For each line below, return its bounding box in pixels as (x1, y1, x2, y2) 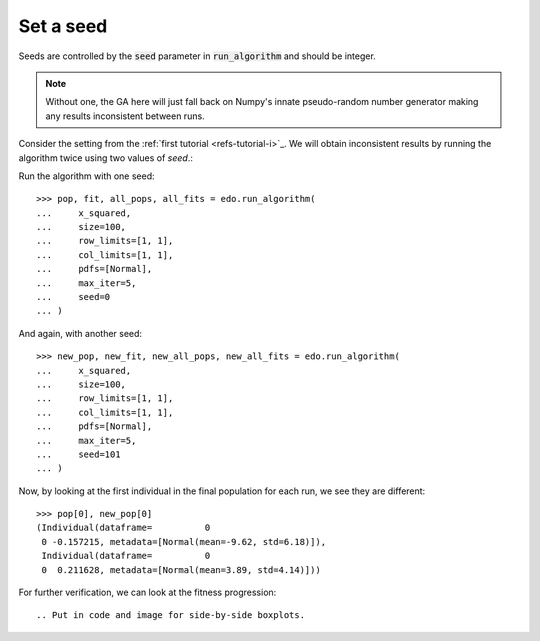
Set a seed (18, 15, 108, 37)
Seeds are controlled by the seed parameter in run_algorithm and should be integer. (18, 50, 377, 62)
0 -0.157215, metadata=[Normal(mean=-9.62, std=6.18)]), (41, 536, 327, 547)
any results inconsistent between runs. (45, 110, 205, 122)
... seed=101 (36, 448, 121, 460)
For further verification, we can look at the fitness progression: (18, 586, 277, 599)
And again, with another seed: (18, 327, 143, 339)
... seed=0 (36, 291, 111, 303)
